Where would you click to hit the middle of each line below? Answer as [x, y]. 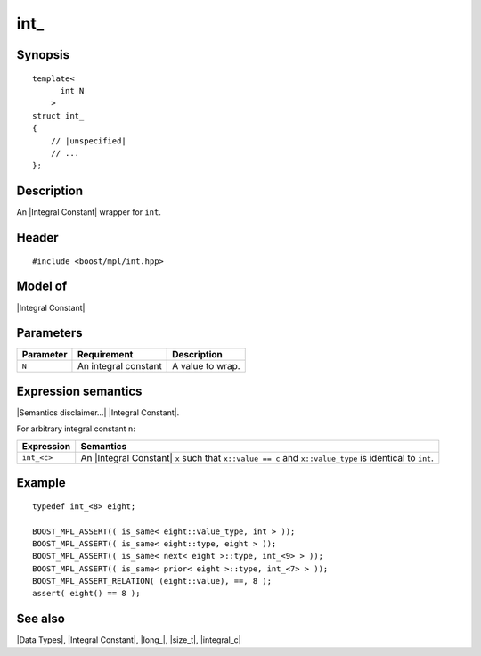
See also [41, 619]
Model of [42, 287]
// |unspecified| [88, 141]
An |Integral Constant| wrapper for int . [89, 212]
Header [37, 238]
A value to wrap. [206, 366]
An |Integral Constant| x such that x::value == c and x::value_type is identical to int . [257, 457]
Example [41, 483]
